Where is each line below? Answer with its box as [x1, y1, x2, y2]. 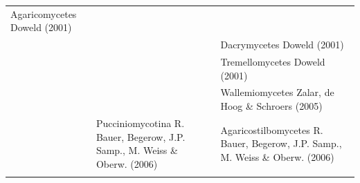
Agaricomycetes [10, 6, 77, 21]
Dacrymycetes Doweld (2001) [220, 37, 344, 52]
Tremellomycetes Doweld [220, 55, 325, 69]
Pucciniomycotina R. [96, 115, 185, 130]
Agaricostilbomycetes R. [220, 122, 323, 137]
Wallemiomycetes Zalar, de [220, 85, 334, 99]
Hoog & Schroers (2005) [220, 99, 323, 113]
